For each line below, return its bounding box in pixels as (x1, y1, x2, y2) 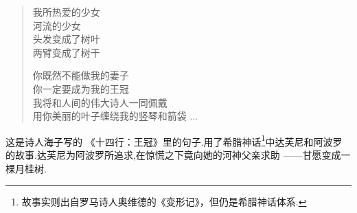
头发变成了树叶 (32, 32, 100, 46)
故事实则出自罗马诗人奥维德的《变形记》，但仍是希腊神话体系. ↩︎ (21, 194, 307, 209)
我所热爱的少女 (32, 5, 100, 19)
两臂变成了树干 (32, 45, 100, 59)
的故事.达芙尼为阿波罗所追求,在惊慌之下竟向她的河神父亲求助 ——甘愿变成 (5, 148, 341, 161)
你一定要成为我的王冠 (32, 81, 129, 96)
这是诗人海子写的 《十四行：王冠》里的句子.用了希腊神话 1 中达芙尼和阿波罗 (5, 132, 343, 148)
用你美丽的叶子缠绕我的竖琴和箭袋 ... (32, 109, 198, 123)
